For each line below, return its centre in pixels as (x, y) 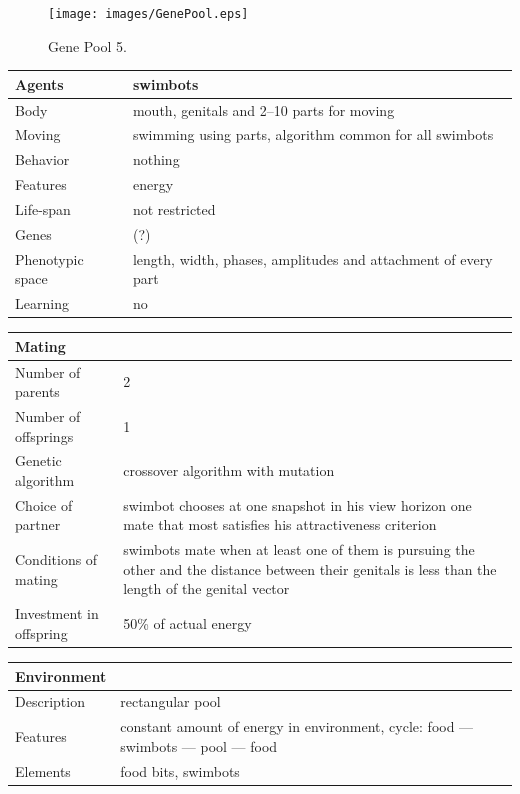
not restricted (174, 208)
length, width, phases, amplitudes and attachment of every (312, 258)
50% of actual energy (187, 623)
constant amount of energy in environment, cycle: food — (297, 726)
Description (50, 701)
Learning (42, 303)
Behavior (42, 159)
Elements (43, 770)
